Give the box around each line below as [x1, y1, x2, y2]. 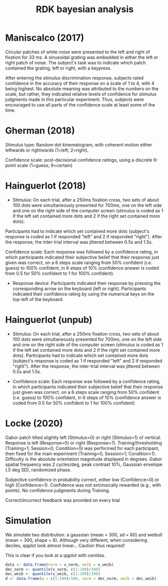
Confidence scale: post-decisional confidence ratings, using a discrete [5, 157, 152, 163]
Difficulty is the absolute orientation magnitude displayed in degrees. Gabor [5, 456, 162, 462]
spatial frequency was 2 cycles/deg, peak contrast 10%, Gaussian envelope [5, 461, 163, 467]
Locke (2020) [5, 417, 63, 429]
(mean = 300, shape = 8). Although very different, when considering [5, 537, 148, 543]
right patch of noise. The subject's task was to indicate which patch [5, 59, 146, 65]
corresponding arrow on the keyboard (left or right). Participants [12, 285, 146, 291]
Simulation [5, 515, 51, 526]
